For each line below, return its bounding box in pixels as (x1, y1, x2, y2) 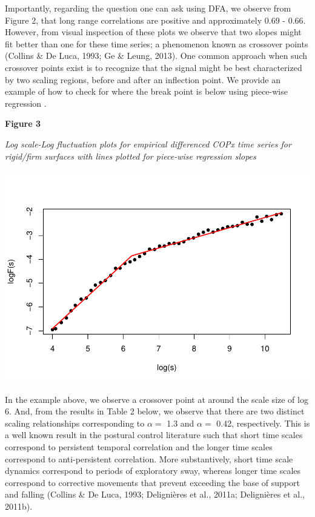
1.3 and (167, 416, 194, 429)
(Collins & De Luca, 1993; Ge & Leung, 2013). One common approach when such (5, 49, 308, 62)
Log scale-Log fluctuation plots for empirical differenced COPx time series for (5, 137, 291, 150)
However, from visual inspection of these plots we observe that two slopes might (5, 25, 302, 38)
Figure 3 (5, 117, 41, 130)
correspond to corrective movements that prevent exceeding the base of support (5, 476, 300, 488)
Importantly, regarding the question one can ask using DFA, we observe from (5, 2, 291, 14)
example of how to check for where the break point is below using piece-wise (5, 85, 288, 98)
